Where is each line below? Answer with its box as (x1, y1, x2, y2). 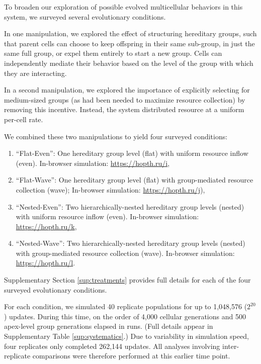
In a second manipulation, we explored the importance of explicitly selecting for (4, 84, 250, 95)
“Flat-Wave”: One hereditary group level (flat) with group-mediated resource (16, 174, 253, 185)
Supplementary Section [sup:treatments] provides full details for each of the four (4, 275, 251, 285)
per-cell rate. (4, 114, 43, 124)
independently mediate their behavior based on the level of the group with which (4, 57, 253, 68)
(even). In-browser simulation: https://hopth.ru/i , (16, 157, 170, 168)
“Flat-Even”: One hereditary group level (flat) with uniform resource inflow (16, 148, 248, 158)
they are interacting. (4, 67, 67, 78)
